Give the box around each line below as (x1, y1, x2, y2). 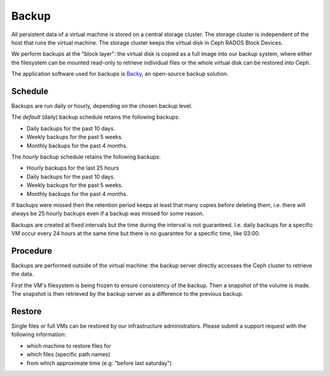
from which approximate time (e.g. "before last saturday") (26, 359, 172, 367)
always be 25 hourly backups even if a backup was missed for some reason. (11, 210, 204, 217)
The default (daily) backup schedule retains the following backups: (11, 113, 180, 121)
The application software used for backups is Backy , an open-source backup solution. (11, 70, 229, 78)
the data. (11, 270, 34, 278)
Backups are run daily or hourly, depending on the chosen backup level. (11, 102, 193, 110)
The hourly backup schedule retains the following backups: (11, 153, 161, 160)
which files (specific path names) (26, 351, 111, 358)
